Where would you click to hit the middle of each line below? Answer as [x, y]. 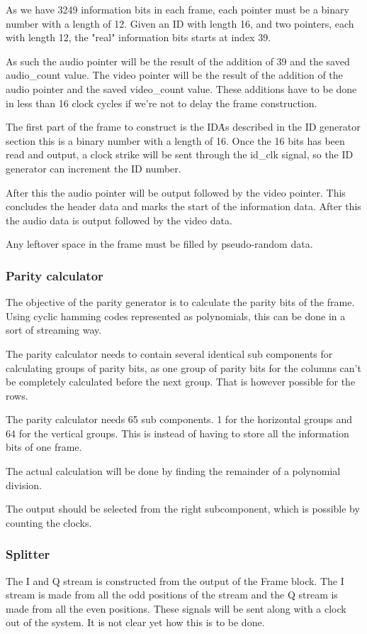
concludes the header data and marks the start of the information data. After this [183, 206]
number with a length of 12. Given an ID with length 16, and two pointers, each [180, 23]
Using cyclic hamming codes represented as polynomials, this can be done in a [176, 316]
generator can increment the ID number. [94, 168]
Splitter [28, 554]
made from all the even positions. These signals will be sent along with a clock [176, 608]
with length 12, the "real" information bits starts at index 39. [139, 37]
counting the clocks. [49, 522]
